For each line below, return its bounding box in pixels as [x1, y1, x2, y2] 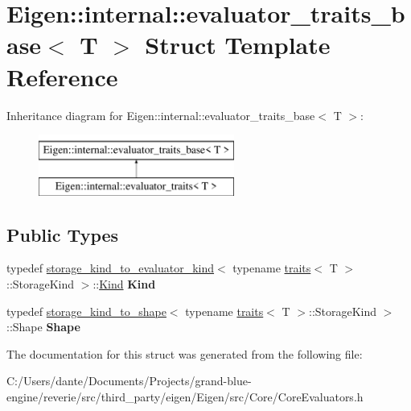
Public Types [6, 222, 119, 247]
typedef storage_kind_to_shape [6, 302, 166, 319]
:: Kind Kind [92, 276, 156, 293]
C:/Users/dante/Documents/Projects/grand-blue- [6, 372, 252, 389]
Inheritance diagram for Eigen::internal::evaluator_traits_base [6, 106, 315, 123]
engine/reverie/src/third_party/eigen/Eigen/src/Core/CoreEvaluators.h [6, 388, 364, 405]
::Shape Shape [6, 318, 80, 335]
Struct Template [145, 28, 331, 61]
